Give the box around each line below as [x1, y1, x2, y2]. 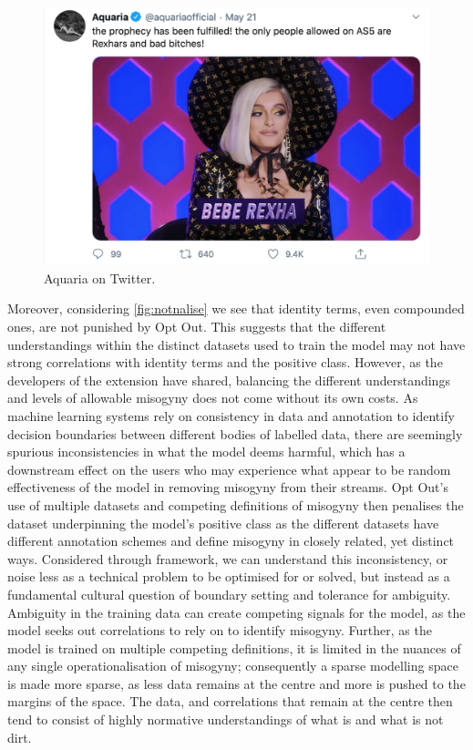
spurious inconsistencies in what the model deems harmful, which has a [7, 442, 406, 461]
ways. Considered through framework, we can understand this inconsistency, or [7, 549, 448, 568]
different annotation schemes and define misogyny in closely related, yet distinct [7, 531, 455, 550]
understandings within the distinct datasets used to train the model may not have [7, 334, 466, 354]
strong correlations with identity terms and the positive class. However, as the [7, 353, 443, 372]
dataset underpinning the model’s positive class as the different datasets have [7, 513, 439, 532]
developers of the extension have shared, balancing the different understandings [7, 370, 450, 389]
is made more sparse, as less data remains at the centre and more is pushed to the [7, 673, 466, 693]
